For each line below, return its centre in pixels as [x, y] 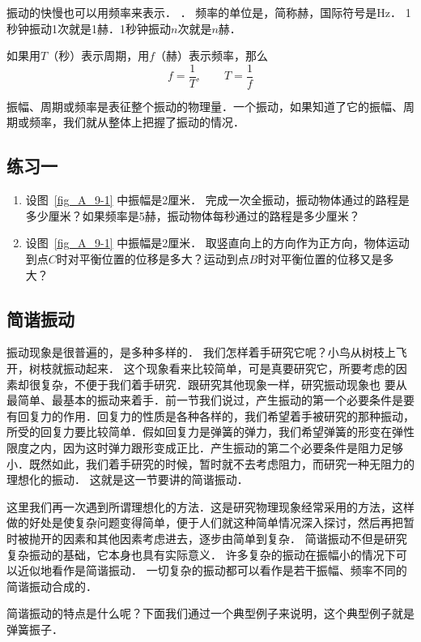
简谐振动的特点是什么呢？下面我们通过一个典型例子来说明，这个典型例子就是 [210, 613]
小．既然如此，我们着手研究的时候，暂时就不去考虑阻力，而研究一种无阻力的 [210, 463]
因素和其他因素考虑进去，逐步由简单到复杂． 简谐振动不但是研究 [235, 538]
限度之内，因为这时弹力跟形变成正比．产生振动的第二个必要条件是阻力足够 [205, 447]
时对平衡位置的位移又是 [320, 259]
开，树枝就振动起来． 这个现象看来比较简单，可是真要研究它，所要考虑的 [201, 368]
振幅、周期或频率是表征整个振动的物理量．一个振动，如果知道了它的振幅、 [205, 106]
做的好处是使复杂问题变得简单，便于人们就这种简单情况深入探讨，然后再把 [205, 522]
